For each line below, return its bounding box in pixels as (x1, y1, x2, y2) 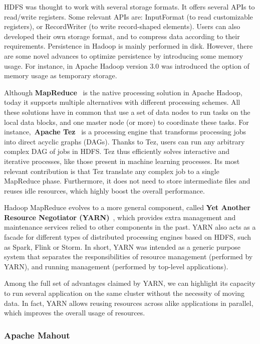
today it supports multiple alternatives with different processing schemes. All (4, 97, 240, 107)
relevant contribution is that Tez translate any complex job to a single (4, 165, 219, 176)
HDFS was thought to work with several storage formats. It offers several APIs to (4, 2, 255, 12)
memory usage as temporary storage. (4, 70, 117, 81)
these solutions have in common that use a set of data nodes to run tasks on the (4, 106, 250, 117)
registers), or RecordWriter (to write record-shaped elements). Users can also (4, 21, 240, 32)
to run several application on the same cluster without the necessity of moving (4, 288, 244, 298)
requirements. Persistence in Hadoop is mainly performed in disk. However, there (4, 41, 253, 51)
